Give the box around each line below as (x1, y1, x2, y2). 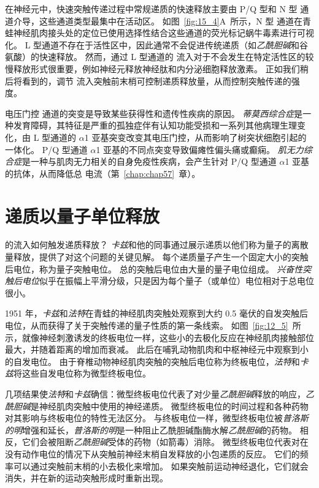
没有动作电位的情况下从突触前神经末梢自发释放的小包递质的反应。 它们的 (5, 447, 300, 460)
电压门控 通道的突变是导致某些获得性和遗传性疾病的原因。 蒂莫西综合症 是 (5, 107, 303, 119)
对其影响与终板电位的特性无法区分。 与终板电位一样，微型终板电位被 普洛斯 (5, 411, 309, 424)
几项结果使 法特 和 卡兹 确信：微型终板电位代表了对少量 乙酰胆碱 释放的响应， (5, 387, 306, 400)
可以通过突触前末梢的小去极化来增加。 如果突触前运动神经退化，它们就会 (13, 459, 309, 472)
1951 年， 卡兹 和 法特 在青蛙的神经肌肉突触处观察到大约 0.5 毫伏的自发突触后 (5, 307, 308, 320)
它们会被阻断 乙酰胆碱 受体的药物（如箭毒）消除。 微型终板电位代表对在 (21, 435, 309, 448)
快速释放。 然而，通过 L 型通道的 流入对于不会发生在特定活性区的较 (39, 50, 314, 63)
